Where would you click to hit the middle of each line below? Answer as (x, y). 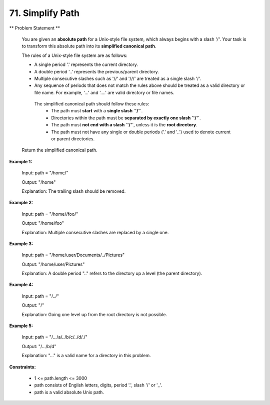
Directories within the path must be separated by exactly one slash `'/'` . (126, 118)
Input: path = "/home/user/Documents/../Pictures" (73, 255)
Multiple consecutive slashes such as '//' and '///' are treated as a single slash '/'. (117, 78)
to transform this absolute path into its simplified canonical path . (89, 46)
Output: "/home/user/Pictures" (53, 264)
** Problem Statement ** (35, 28)
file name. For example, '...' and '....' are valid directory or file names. (104, 92)
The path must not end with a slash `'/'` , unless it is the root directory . (124, 125)
